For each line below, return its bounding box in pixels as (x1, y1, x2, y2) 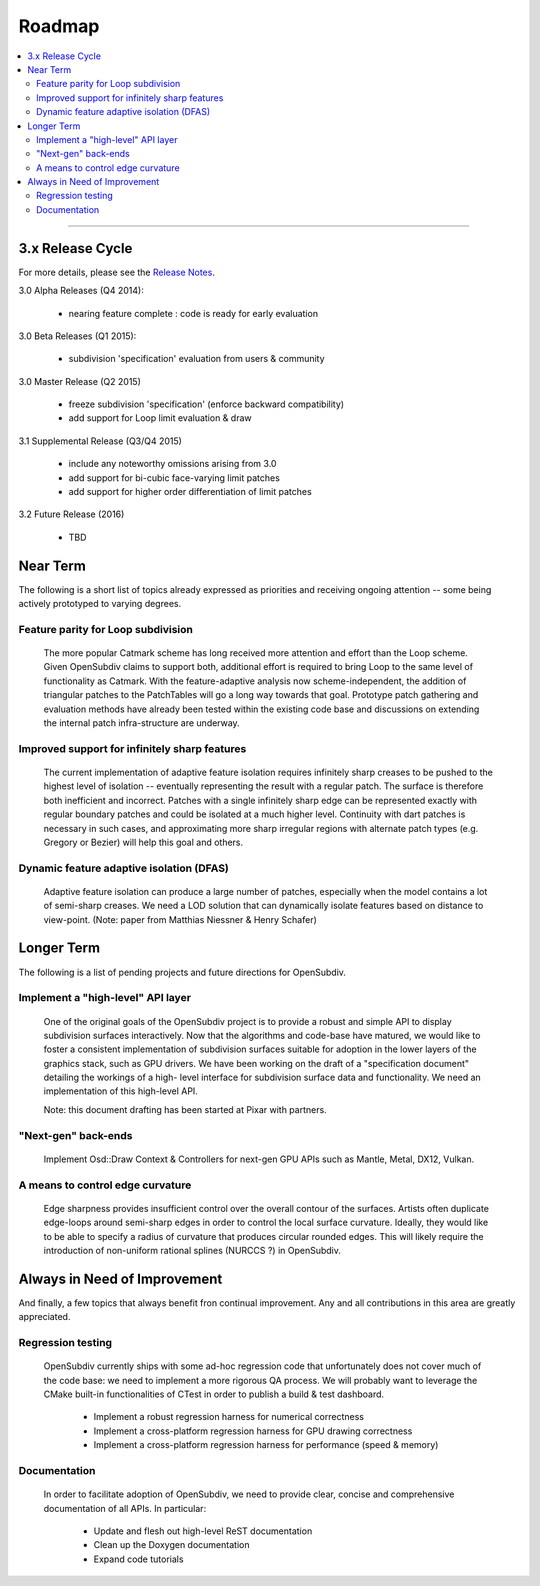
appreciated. (18, 1311, 71, 1323)
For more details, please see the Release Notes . (18, 266, 215, 278)
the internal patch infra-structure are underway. (43, 717, 240, 729)
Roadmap (18, 15, 100, 37)
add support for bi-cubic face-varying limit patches (68, 471, 280, 484)
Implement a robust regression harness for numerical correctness (93, 1411, 365, 1423)
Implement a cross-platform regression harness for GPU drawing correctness (93, 1425, 413, 1437)
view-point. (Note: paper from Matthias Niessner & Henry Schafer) (43, 913, 317, 925)
